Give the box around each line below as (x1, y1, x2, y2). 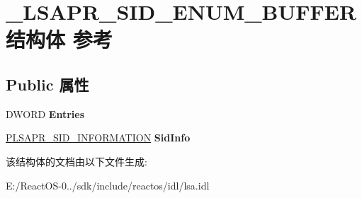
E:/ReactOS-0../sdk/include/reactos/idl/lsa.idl (6, 177, 210, 192)
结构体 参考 (6, 25, 113, 54)
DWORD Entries (6, 106, 85, 121)
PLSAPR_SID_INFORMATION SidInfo (6, 130, 191, 145)
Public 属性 (6, 73, 89, 95)
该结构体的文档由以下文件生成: (6, 153, 147, 168)
